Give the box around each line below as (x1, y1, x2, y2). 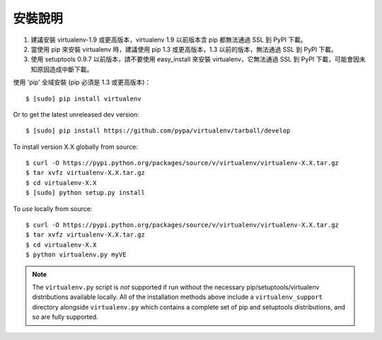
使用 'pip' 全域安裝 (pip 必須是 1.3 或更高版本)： (13, 78, 151, 86)
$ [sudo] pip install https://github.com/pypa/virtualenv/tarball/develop (25, 127, 291, 135)
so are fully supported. (32, 312, 98, 322)
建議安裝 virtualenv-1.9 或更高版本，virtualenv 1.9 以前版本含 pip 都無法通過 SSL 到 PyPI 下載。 (30, 35, 307, 44)
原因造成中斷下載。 (36, 64, 93, 74)
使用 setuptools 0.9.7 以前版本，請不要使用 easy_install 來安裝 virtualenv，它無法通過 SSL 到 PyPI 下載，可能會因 (30, 55, 360, 64)
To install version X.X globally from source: (13, 142, 138, 151)
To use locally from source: (13, 204, 93, 212)
